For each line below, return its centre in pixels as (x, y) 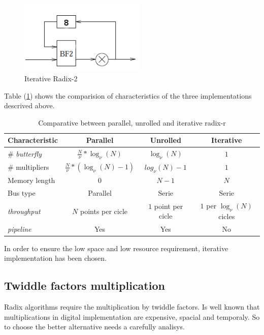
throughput (24, 211)
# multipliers (28, 167)
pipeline (20, 229)
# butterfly (25, 153)
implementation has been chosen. (55, 258)
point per (169, 206)
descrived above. (29, 105)
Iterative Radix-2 (51, 78)
